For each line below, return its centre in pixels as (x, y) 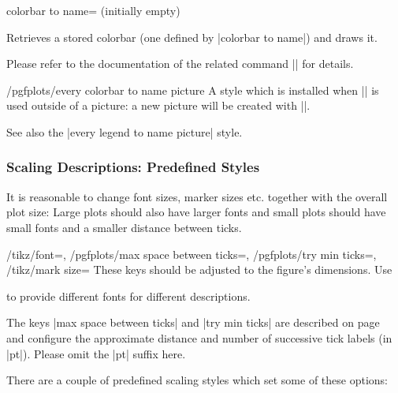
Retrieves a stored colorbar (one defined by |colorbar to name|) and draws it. (192, 37)
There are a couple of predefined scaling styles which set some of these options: (197, 380)
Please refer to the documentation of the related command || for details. (180, 64)
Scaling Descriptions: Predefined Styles (133, 167)
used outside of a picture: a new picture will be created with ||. (158, 105)
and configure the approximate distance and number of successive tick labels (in (199, 337)
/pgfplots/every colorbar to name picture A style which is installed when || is (193, 90)
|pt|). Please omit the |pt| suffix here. (96, 353)
